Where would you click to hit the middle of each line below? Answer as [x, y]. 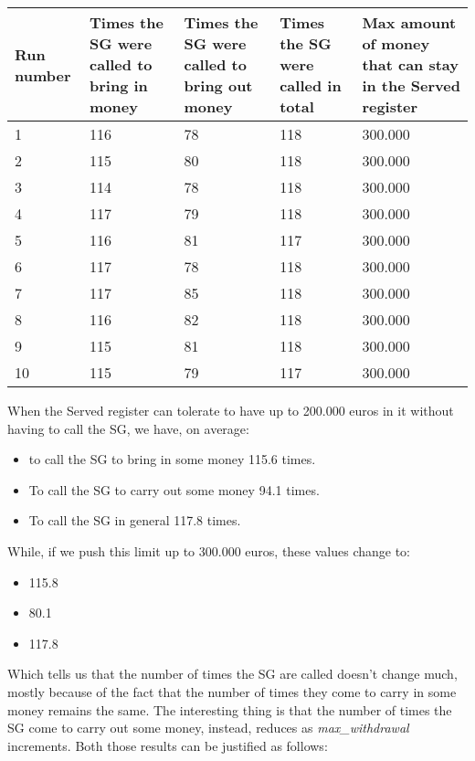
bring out [218, 85]
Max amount [409, 22]
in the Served [411, 85]
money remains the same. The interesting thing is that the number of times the [230, 709]
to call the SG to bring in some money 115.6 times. [172, 459]
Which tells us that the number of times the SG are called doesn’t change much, [232, 674]
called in [311, 85]
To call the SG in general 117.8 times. [135, 520]
